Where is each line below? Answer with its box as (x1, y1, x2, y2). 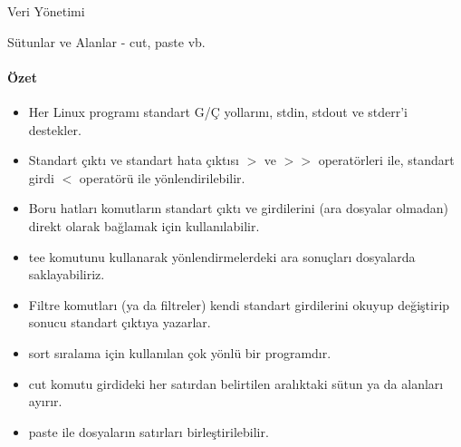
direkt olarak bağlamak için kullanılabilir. (28, 216, 260, 235)
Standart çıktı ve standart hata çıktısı (28, 151, 239, 170)
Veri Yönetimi (7, 2, 85, 20)
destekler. (28, 120, 82, 139)
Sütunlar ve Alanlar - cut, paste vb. (7, 32, 206, 51)
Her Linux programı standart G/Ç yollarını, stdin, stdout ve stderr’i (28, 102, 408, 121)
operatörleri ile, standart (318, 151, 455, 170)
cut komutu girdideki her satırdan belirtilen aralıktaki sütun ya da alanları (28, 374, 444, 393)
